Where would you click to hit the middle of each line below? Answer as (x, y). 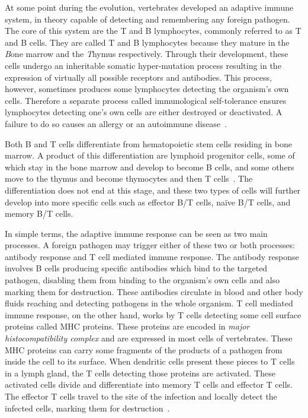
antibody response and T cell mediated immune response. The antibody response (152, 256)
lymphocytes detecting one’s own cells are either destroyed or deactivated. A (144, 112)
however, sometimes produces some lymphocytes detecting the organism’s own (147, 89)
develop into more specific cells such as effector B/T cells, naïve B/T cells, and (148, 202)
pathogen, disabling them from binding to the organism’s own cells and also (142, 280)
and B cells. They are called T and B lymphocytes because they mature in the (147, 42)
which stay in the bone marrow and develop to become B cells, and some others (150, 167)
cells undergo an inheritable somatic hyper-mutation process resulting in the (143, 65)
